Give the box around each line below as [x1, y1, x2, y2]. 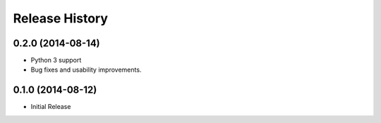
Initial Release [30, 103, 71, 111]
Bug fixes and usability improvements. [30, 65, 142, 74]
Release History [13, 11, 109, 26]
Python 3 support [30, 56, 82, 65]
